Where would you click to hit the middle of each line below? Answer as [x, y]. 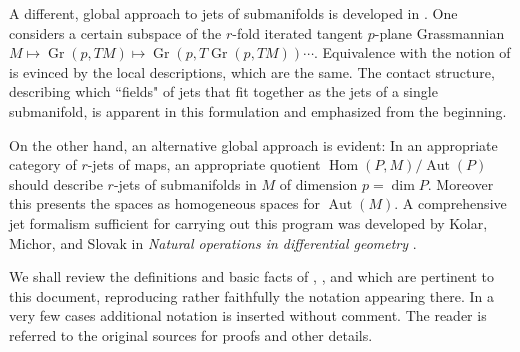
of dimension [318, 183]
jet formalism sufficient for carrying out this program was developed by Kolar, [248, 222]
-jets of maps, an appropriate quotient [204, 164]
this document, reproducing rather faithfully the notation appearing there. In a [251, 295]
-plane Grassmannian [439, 32]
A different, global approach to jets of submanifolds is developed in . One [233, 13]
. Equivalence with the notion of [412, 52]
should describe [56, 183]
